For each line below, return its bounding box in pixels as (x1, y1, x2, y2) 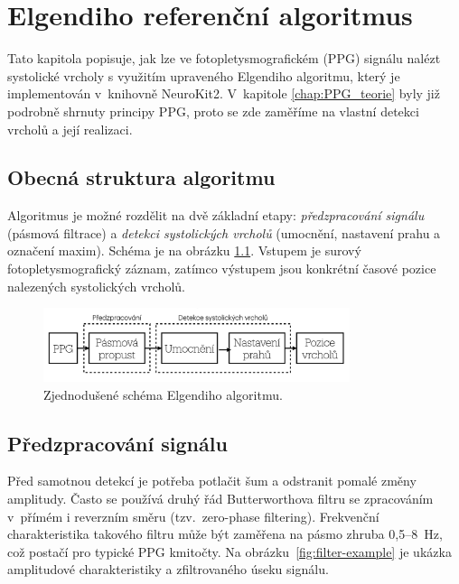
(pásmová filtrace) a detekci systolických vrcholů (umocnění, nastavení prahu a (7, 223, 441, 242)
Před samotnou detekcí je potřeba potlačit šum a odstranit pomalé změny (7, 471, 417, 490)
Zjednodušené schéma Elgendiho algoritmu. (43, 385, 283, 403)
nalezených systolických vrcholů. (7, 276, 185, 295)
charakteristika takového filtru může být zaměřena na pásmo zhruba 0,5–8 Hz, (7, 524, 443, 543)
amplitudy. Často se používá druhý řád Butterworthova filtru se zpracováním (7, 489, 434, 508)
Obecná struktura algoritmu (7, 163, 276, 191)
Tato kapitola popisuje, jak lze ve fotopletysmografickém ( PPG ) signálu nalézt (7, 49, 441, 68)
